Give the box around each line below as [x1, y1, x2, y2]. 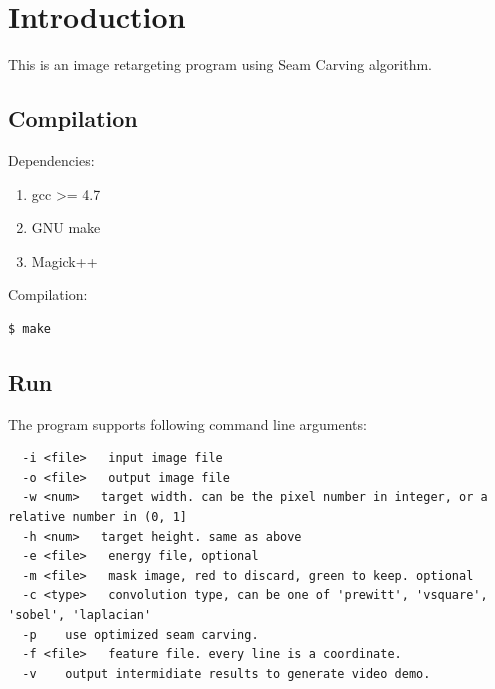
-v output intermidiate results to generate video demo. [22, 666, 431, 681]
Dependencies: [8, 149, 95, 170]
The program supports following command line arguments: [8, 413, 367, 434]
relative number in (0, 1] [8, 510, 187, 525]
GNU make [31, 217, 101, 238]
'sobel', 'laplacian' [8, 608, 152, 623]
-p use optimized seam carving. [22, 627, 259, 642]
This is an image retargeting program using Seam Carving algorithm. [8, 54, 432, 75]
